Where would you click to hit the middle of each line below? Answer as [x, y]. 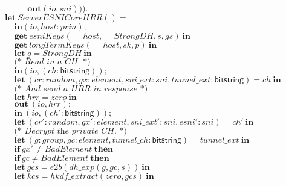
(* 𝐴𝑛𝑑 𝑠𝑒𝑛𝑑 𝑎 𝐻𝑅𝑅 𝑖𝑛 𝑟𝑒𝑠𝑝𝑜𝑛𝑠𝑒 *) [81, 89]
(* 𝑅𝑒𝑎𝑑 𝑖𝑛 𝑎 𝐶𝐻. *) [52, 62]
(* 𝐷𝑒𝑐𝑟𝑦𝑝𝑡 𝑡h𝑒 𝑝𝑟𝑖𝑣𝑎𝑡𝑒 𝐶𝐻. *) [70, 131]
